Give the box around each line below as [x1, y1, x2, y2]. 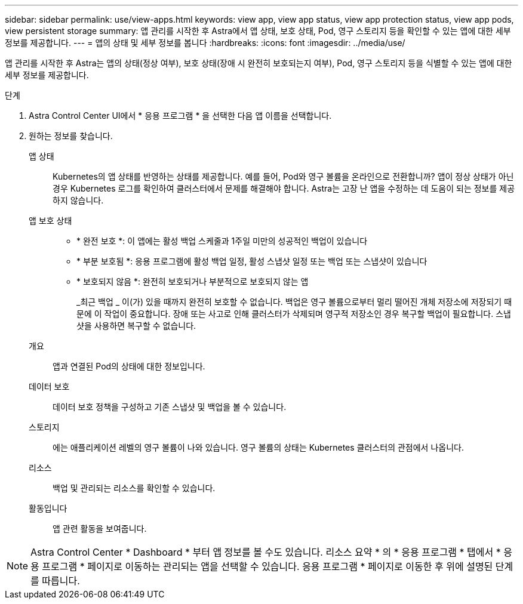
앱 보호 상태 [29, 215, 72, 226]
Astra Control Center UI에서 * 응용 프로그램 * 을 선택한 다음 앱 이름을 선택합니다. [29, 110, 332, 121]
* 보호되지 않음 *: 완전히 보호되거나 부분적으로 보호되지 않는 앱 [76, 276, 309, 286]
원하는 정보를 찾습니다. [29, 131, 113, 141]
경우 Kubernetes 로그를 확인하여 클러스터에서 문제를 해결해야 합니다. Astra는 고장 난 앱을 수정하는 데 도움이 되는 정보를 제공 [53, 183, 515, 193]
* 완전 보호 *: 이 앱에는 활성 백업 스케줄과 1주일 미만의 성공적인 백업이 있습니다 [76, 236, 368, 246]
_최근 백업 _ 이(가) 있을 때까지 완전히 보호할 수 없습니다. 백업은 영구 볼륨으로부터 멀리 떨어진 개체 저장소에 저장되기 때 [76, 297, 512, 307]
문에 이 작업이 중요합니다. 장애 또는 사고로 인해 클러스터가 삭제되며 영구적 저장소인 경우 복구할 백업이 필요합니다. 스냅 [76, 309, 511, 319]
